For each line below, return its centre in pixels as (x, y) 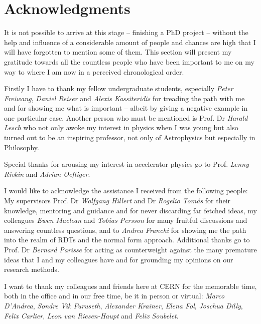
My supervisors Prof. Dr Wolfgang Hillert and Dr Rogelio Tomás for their (117, 201)
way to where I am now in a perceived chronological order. (94, 71)
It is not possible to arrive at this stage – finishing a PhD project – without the (126, 32)
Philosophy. (22, 147)
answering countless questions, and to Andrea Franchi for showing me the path (125, 230)
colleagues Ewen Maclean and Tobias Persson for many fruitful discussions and (126, 220)
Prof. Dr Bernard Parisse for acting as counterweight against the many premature (130, 249)
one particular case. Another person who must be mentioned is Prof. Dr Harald (126, 117)
